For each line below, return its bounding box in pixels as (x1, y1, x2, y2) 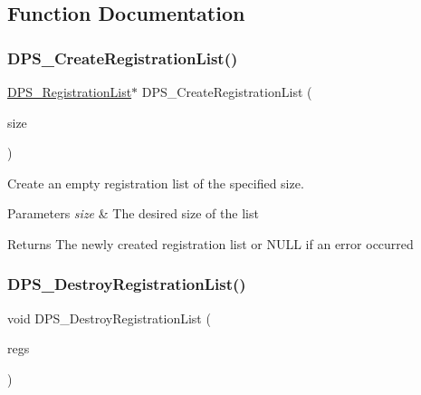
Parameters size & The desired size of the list (7, 204, 259, 223)
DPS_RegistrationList (7, 82, 132, 101)
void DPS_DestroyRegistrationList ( (7, 308, 211, 327)
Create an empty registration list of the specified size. (7, 173, 304, 192)
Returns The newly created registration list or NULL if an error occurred (7, 234, 414, 253)
